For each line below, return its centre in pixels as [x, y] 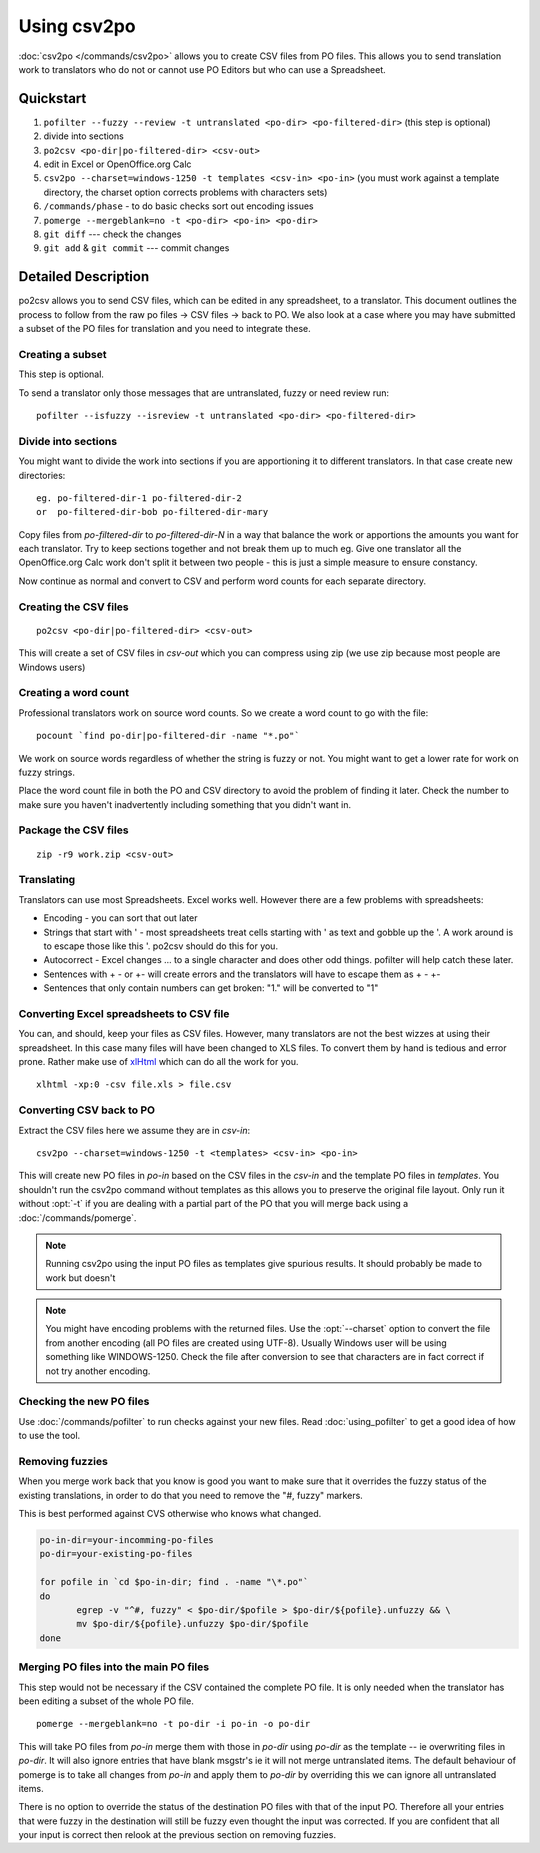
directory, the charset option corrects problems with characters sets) [185, 192]
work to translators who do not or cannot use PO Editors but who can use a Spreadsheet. [202, 69]
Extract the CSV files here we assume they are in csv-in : [134, 1130]
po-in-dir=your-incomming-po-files [126, 1540]
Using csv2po [77, 26]
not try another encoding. [98, 1371]
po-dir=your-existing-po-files [116, 1554]
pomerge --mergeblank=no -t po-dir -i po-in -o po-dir [173, 1724]
